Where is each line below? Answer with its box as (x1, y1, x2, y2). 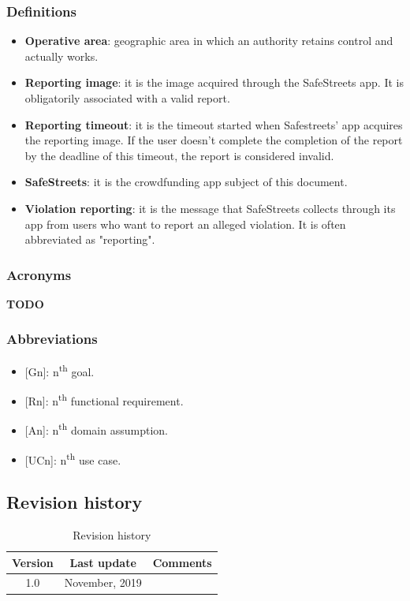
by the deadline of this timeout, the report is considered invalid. (24, 147, 334, 163)
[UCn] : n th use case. (24, 449, 121, 468)
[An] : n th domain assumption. (24, 420, 168, 438)
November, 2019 (64, 574, 142, 591)
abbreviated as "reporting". (24, 231, 155, 248)
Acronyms (6, 264, 72, 284)
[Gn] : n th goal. (24, 360, 95, 379)
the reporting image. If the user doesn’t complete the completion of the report (24, 132, 403, 148)
